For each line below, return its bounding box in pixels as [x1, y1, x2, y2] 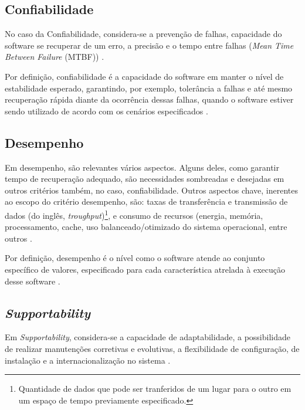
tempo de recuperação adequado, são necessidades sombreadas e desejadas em [5, 172, 284, 185]
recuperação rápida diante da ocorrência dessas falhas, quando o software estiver [5, 93, 294, 106]
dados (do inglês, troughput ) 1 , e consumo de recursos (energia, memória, [5, 207, 263, 221]
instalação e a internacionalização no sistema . [5, 354, 171, 366]
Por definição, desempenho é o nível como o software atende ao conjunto [5, 252, 265, 264]
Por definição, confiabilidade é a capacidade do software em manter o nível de [5, 70, 284, 82]
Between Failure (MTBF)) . [5, 50, 104, 63]
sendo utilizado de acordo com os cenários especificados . [5, 104, 208, 117]
